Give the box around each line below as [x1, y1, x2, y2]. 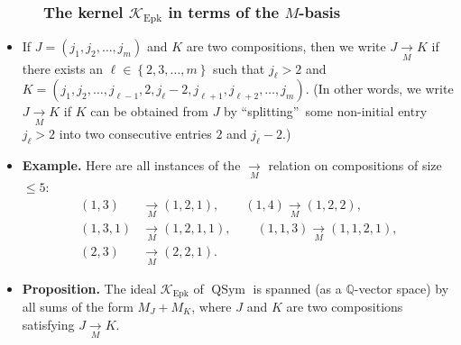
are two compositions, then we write [186, 37, 386, 56]
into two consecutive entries [59, 123, 212, 142]
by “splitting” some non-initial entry [224, 102, 428, 121]
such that [213, 59, 265, 77]
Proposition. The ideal [22, 278, 157, 297]
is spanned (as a [253, 278, 342, 297]
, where [191, 297, 232, 316]
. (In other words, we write [305, 79, 454, 98]
